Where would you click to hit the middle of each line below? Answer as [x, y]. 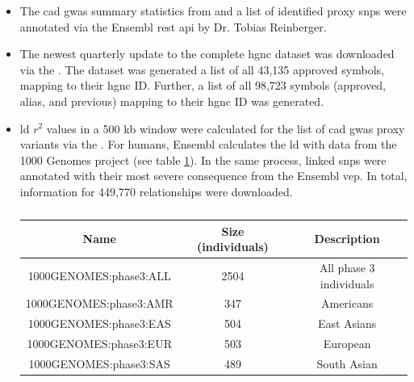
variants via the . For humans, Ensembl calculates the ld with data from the [208, 144]
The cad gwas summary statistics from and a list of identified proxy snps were [213, 10]
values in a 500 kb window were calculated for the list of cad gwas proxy [226, 128]
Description [347, 239]
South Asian [347, 363]
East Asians [347, 323]
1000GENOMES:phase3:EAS [99, 323]
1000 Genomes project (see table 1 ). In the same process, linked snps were [203, 160]
